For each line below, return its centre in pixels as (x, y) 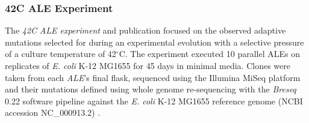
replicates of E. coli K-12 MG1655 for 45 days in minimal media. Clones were (148, 65)
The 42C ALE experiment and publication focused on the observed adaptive (145, 30)
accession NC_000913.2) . (53, 112)
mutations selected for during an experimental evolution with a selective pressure (154, 42)
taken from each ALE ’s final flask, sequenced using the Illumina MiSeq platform (153, 77)
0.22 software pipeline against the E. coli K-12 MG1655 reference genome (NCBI (154, 100)
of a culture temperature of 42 (61, 54)
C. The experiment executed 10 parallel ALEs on (210, 54)
